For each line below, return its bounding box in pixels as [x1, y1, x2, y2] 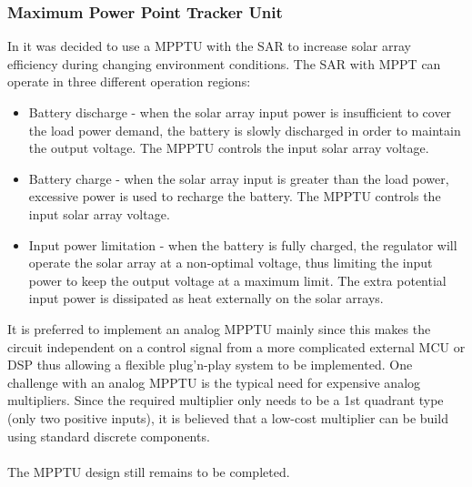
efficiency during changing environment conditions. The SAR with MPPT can [7, 54, 441, 73]
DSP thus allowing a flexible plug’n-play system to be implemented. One [7, 355, 413, 374]
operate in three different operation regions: [7, 72, 251, 91]
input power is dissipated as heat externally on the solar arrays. [28, 289, 384, 308]
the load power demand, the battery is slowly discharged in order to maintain [28, 120, 461, 139]
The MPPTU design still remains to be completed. [7, 462, 290, 481]
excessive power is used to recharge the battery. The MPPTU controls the [28, 187, 441, 206]
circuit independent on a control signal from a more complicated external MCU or [7, 337, 466, 356]
